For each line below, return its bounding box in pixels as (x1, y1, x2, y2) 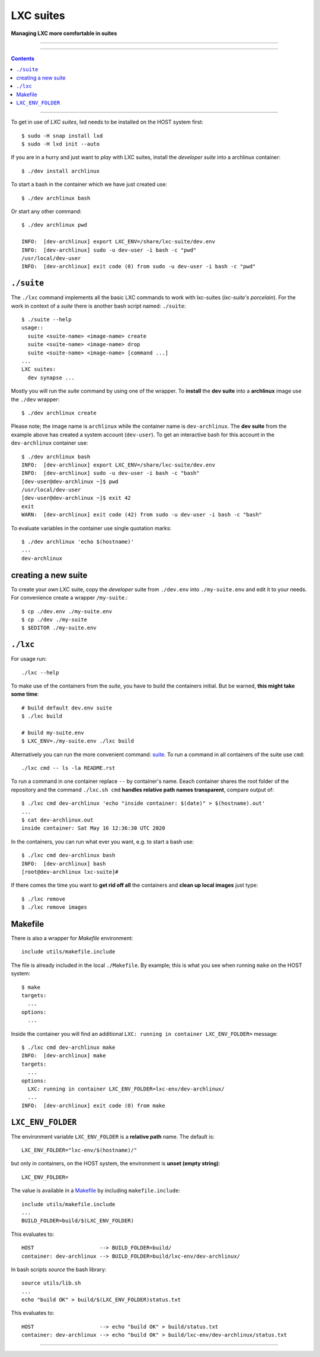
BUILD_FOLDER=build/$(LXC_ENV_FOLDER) (21, 1218, 135, 1224)
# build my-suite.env (21, 729, 84, 736)
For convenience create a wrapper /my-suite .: (11, 594, 128, 601)
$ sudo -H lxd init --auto (21, 141, 100, 148)
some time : (11, 690, 39, 697)
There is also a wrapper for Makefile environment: (11, 935, 133, 942)
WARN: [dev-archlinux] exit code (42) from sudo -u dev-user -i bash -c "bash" (21, 511, 263, 518)
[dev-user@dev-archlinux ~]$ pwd (21, 478, 119, 485)
